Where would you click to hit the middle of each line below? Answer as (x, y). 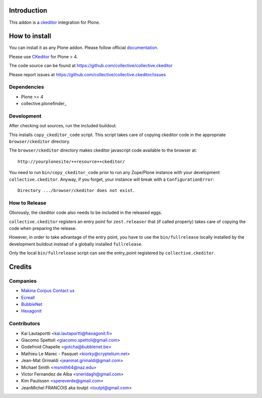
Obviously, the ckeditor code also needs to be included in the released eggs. (86, 213)
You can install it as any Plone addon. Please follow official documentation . (84, 48)
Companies (23, 281)
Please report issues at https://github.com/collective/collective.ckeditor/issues (87, 74)
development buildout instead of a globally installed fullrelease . (76, 244)
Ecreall (28, 297)
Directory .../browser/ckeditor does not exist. (76, 190)
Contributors (25, 324)
